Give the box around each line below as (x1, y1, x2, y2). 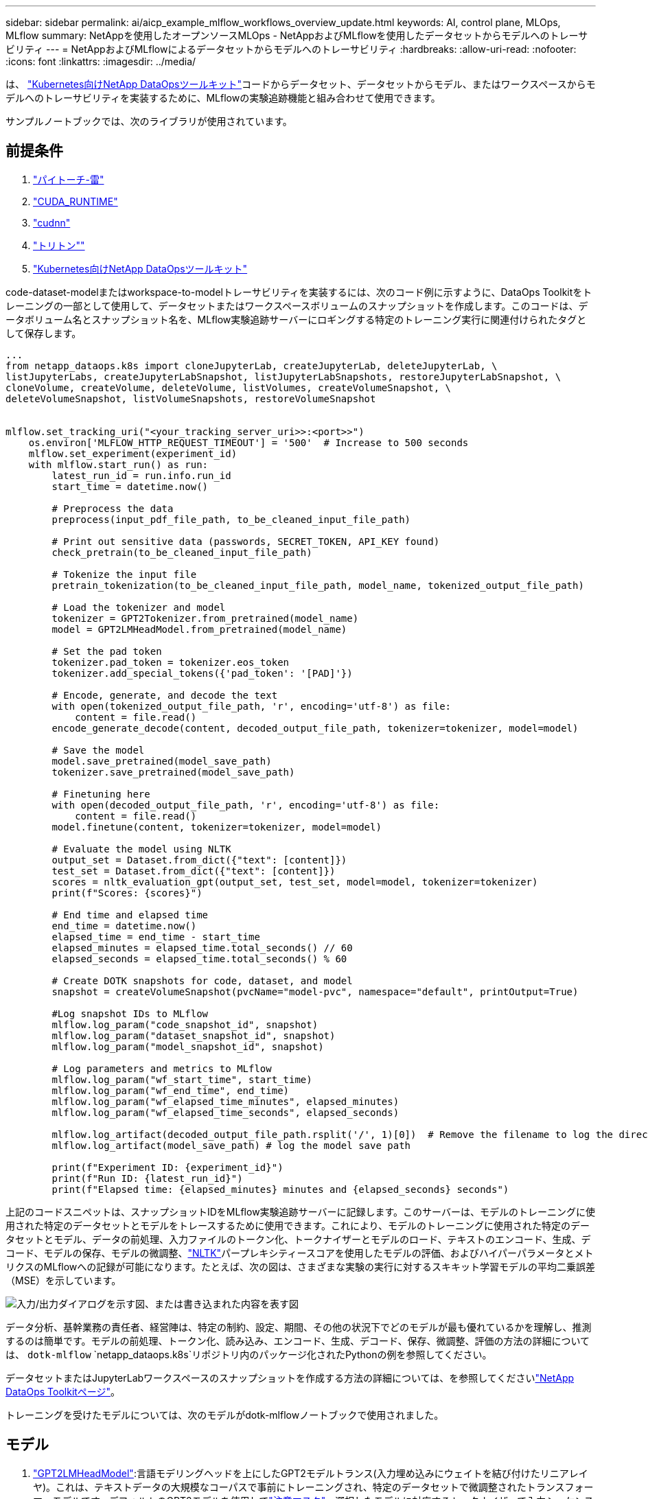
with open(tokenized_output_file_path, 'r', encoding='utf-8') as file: (51, 700, 452, 712)
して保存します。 (5, 327, 82, 339)
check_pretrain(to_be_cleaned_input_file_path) (51, 546, 312, 558)
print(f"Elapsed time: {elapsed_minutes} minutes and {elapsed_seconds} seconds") (51, 1183, 509, 1195)
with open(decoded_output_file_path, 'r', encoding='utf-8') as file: (51, 799, 440, 811)
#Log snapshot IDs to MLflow (51, 1008, 209, 1019)
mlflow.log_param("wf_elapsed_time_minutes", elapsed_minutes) (51, 1095, 400, 1107)
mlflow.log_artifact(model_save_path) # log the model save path (51, 1139, 411, 1151)
